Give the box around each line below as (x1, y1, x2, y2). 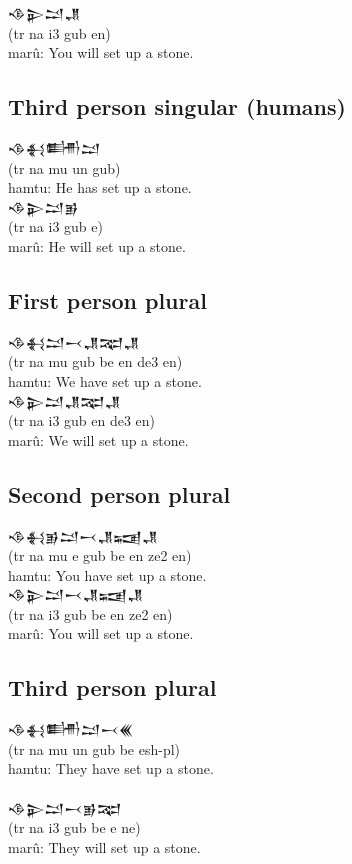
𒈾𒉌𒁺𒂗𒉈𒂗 (8, 390, 121, 411)
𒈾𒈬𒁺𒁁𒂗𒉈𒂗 (8, 331, 140, 352)
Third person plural (8, 672, 217, 703)
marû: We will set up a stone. (8, 429, 189, 450)
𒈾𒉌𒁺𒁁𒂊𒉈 (8, 797, 122, 818)
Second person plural (8, 478, 231, 509)
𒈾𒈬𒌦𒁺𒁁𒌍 (8, 719, 134, 740)
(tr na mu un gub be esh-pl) (8, 738, 181, 759)
